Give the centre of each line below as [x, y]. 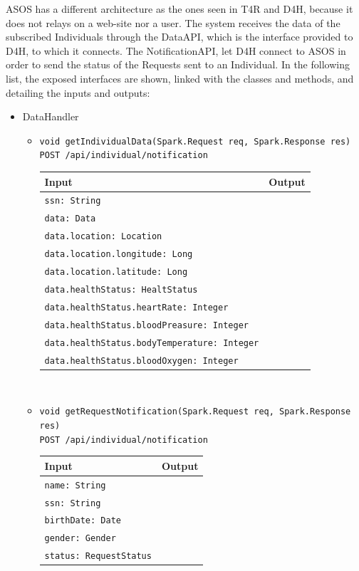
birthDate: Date [83, 521]
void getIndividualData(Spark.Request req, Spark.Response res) [195, 141]
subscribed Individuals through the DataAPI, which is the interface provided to [179, 37]
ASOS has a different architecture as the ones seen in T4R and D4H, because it [179, 9]
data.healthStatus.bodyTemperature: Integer [152, 343]
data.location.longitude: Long [119, 255]
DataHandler [51, 116]
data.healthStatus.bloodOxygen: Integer [141, 361]
